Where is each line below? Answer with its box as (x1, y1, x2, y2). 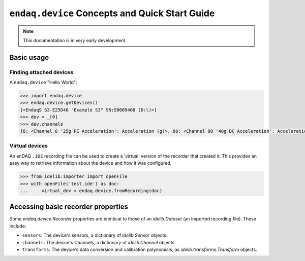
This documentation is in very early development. (23, 37, 127, 43)
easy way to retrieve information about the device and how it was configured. (9, 160, 172, 166)
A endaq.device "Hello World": (9, 79, 77, 86)
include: (9, 223, 26, 229)
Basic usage (9, 53, 49, 62)
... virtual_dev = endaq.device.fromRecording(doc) (20, 188, 163, 194)
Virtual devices (9, 142, 48, 150)
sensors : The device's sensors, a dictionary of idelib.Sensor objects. (22, 232, 168, 238)
